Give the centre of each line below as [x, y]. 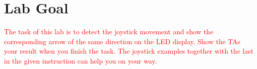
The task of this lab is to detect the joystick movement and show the [109, 32]
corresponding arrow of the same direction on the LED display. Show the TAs [122, 41]
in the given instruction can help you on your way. [81, 60]
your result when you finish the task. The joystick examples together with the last [129, 51]
